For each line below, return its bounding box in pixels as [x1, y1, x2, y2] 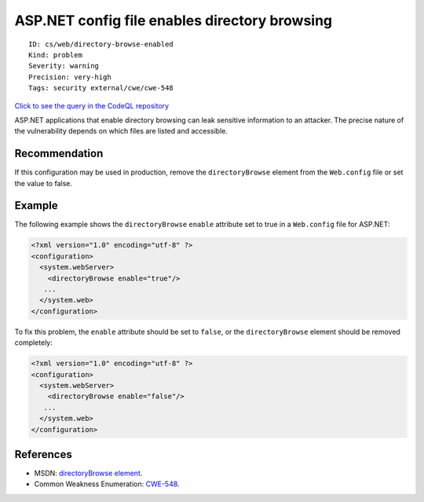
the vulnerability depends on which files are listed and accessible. [14, 126, 228, 136]
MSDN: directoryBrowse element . [34, 468, 143, 478]
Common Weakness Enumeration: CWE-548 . [34, 479, 180, 489]
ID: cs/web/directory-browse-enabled [28, 39, 174, 49]
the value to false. [14, 178, 72, 188]
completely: [14, 338, 53, 347]
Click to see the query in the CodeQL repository [14, 101, 169, 110]
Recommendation [14, 147, 104, 160]
